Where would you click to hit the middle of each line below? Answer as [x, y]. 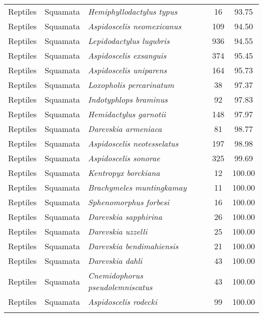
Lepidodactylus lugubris [129, 41]
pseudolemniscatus [120, 287]
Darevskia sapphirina [125, 217]
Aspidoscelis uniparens [127, 70]
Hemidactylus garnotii [127, 114]
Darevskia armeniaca [125, 129]
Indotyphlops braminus [128, 99]
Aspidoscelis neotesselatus [133, 143]
